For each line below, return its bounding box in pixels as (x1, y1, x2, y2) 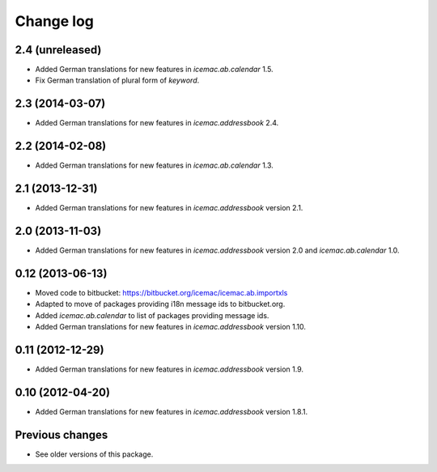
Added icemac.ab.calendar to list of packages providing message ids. (35, 310, 269, 320)
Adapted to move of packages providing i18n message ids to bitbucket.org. (35, 300, 286, 309)
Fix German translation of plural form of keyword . (35, 75, 200, 85)
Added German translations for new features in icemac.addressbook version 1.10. (35, 322, 307, 332)
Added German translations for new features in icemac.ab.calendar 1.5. (35, 65, 274, 74)
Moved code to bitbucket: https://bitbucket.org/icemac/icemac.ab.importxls (35, 287, 288, 297)
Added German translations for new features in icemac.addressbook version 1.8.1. (35, 406, 308, 416)
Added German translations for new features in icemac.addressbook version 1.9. (35, 364, 303, 374)
